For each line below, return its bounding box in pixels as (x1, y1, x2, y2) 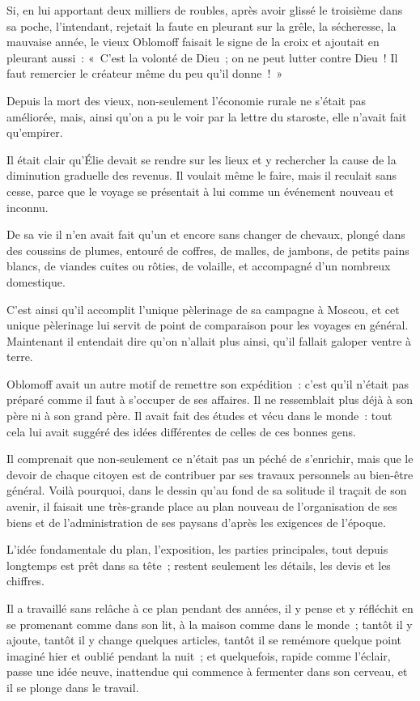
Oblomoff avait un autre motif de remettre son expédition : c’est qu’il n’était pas (6, 375, 409, 392)
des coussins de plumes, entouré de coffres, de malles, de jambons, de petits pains (6, 241, 409, 258)
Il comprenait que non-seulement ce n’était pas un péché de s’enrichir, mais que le (6, 450, 414, 467)
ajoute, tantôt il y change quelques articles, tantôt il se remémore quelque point (6, 631, 401, 648)
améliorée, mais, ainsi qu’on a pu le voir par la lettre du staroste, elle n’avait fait (6, 108, 407, 125)
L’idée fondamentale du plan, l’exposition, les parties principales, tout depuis (6, 541, 388, 558)
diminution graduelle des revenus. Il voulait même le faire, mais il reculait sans (6, 167, 397, 184)
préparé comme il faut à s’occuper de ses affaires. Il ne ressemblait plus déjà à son (6, 391, 414, 408)
